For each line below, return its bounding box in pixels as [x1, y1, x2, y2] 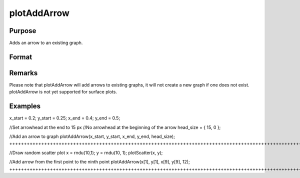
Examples [9, 102, 41, 110]
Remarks [9, 68, 38, 77]
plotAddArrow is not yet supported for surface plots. [9, 89, 117, 95]
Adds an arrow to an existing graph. [9, 40, 83, 46]
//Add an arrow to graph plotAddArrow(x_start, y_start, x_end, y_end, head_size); [9, 133, 175, 139]
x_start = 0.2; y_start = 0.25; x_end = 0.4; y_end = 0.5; [9, 115, 120, 121]
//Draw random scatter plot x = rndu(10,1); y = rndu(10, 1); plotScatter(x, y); [9, 149, 163, 155]
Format [9, 52, 32, 61]
